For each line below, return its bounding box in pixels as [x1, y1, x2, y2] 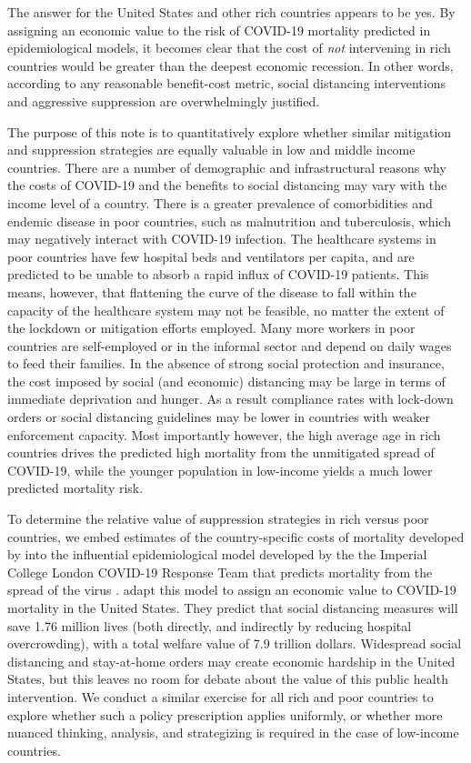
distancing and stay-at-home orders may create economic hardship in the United [7, 651, 456, 670]
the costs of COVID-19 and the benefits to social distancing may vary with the [7, 176, 447, 195]
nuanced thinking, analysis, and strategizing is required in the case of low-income [7, 723, 459, 742]
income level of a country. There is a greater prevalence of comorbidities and [7, 193, 433, 212]
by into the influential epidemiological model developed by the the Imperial [7, 545, 427, 564]
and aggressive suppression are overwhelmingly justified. [7, 91, 320, 110]
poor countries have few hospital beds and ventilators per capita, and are [7, 246, 415, 266]
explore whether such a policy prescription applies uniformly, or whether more [7, 705, 443, 724]
